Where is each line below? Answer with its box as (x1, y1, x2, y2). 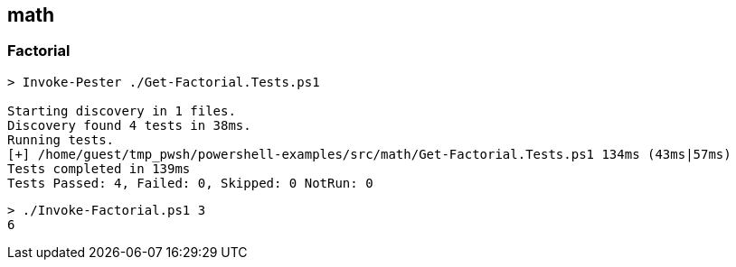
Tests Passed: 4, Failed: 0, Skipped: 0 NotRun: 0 (7, 175, 373, 190)
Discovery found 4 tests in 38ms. (7, 117, 251, 133)
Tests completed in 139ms (7, 161, 191, 176)
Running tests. (7, 132, 115, 147)
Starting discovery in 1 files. (7, 103, 236, 118)
